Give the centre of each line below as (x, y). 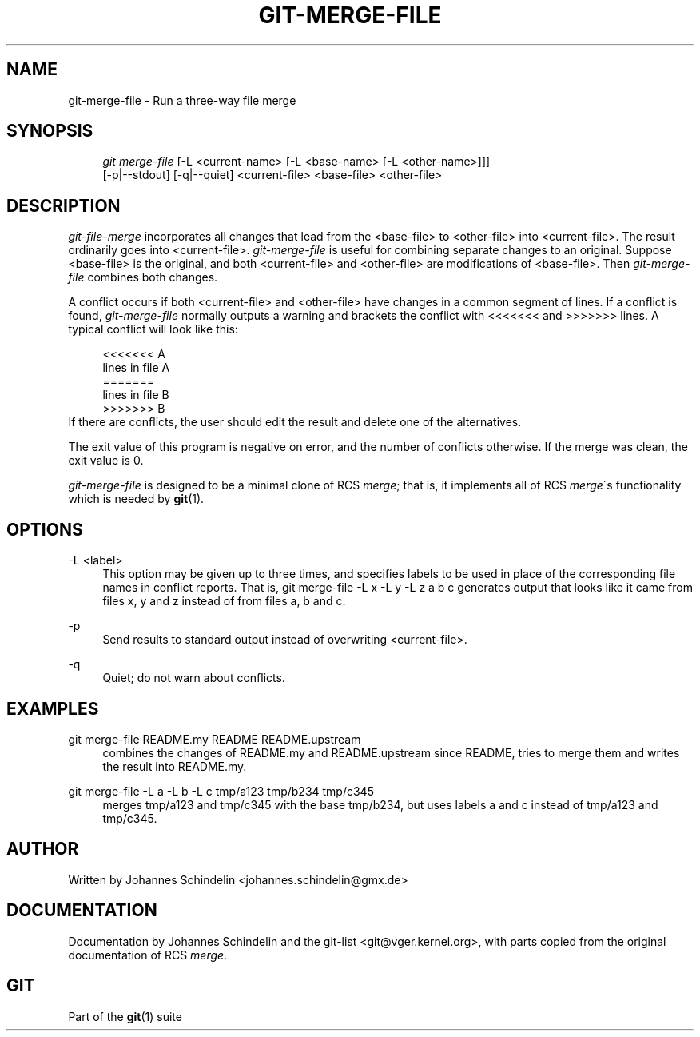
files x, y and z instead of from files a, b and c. (224, 601)
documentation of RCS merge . (148, 955)
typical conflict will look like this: (153, 329)
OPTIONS (45, 529)
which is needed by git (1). (136, 499)
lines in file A (136, 368)
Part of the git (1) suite (125, 1016)
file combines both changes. (143, 277)
